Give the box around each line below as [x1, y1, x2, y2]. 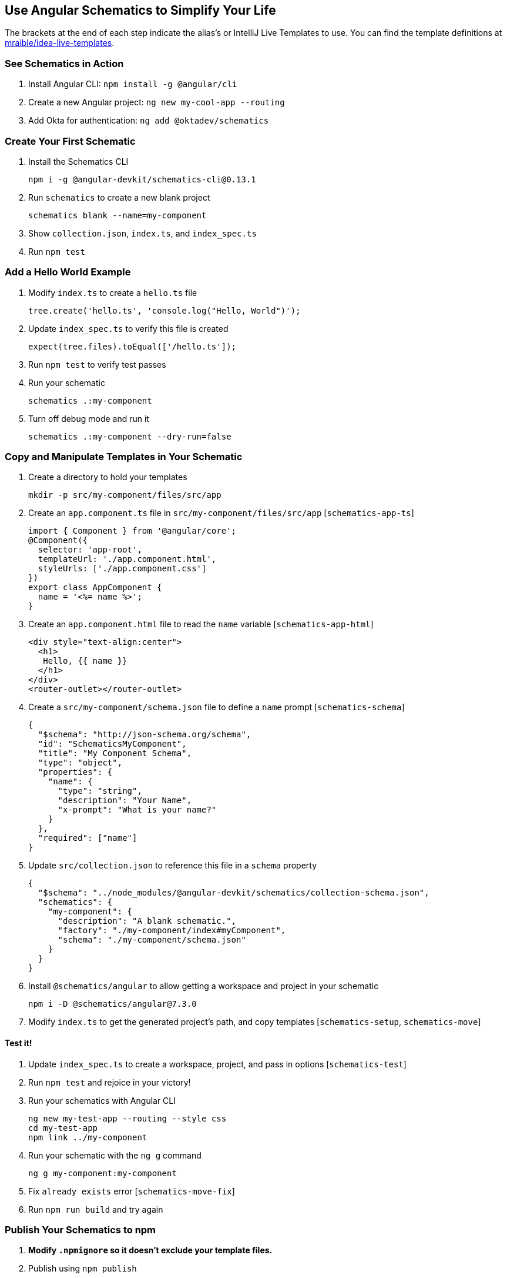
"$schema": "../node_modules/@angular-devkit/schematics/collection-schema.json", [38, 888, 429, 898]
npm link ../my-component [28, 1132, 147, 1142]
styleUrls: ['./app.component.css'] [38, 564, 207, 574]
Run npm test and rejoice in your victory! [28, 1077, 191, 1087]
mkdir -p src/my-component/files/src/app [28, 490, 221, 500]
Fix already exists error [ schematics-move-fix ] [28, 1186, 235, 1196]
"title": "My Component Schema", [38, 748, 192, 758]
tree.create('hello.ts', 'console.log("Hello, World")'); [28, 305, 301, 315]
